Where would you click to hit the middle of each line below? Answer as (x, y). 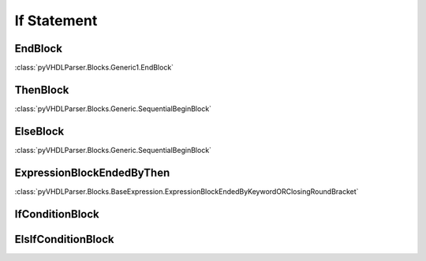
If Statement (56, 21)
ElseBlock (39, 131)
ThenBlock (42, 89)
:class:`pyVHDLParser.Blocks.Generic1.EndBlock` (94, 68)
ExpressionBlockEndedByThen (92, 172)
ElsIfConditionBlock (64, 239)
